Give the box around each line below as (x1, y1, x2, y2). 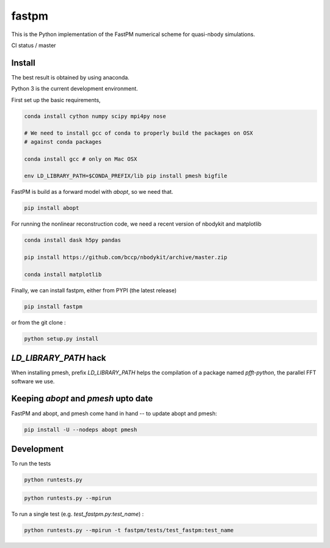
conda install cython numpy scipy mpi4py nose (24, 113, 166, 119)
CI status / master (11, 42, 56, 49)
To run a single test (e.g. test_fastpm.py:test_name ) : (11, 510, 144, 517)
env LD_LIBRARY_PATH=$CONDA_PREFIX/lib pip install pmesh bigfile (24, 172, 227, 180)
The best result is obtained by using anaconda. (11, 73, 130, 81)
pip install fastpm (24, 303, 82, 310)
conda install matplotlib (24, 271, 102, 278)
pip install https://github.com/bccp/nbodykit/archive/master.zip (24, 254, 227, 261)
